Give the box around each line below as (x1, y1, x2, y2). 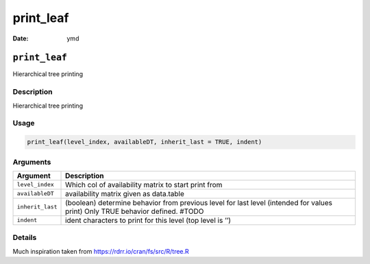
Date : (12, 34, 29, 43)
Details (12, 233, 37, 243)
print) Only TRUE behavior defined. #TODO (65, 206, 204, 216)
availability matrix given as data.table (65, 189, 185, 198)
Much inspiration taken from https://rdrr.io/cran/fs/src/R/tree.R (12, 247, 190, 255)
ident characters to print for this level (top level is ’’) (65, 215, 232, 225)
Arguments (12, 157, 51, 167)
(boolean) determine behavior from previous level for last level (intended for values (65, 197, 332, 207)
